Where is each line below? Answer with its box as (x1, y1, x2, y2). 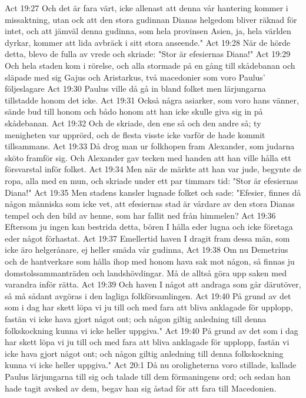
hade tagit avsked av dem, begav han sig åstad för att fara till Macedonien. (5, 382, 277, 394)
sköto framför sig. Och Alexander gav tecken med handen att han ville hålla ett (5, 151, 291, 163)
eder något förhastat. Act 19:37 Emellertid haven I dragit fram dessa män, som (5, 232, 290, 244)
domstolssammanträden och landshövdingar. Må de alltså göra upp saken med (5, 266, 287, 279)
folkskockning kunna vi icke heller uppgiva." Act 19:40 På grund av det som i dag (5, 324, 298, 336)
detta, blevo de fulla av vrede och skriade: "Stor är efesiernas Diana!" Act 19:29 (5, 48, 291, 60)
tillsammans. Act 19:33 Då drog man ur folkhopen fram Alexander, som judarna (5, 140, 295, 152)
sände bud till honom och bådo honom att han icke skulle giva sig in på (5, 105, 263, 118)
